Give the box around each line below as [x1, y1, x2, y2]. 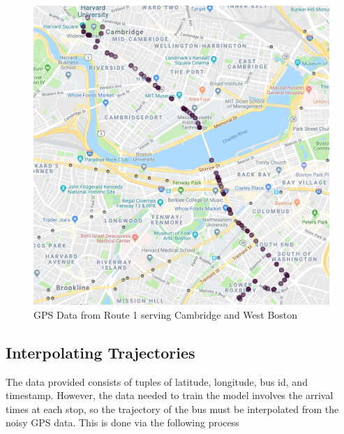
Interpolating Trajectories [6, 341, 195, 363]
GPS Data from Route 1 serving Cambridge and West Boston [33, 307, 298, 321]
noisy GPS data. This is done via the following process [6, 415, 239, 430]
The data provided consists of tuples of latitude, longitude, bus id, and [6, 374, 308, 389]
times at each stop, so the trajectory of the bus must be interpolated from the [6, 401, 339, 416]
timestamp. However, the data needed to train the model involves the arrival [6, 388, 334, 403]
